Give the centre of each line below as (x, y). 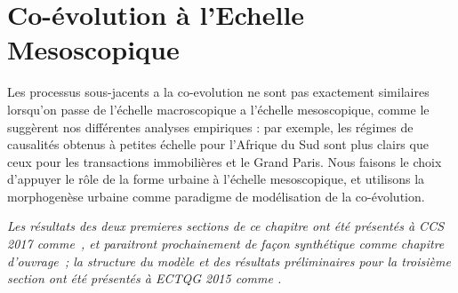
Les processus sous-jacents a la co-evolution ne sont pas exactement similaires (218, 92)
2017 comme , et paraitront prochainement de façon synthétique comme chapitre (226, 244)
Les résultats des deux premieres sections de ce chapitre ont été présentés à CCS (226, 226)
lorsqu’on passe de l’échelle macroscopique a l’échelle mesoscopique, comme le (218, 109)
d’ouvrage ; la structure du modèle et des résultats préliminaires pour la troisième (229, 261)
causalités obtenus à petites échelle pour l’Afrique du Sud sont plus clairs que (218, 144)
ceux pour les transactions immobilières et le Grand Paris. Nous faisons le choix (225, 161)
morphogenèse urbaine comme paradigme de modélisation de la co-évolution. (216, 196)
